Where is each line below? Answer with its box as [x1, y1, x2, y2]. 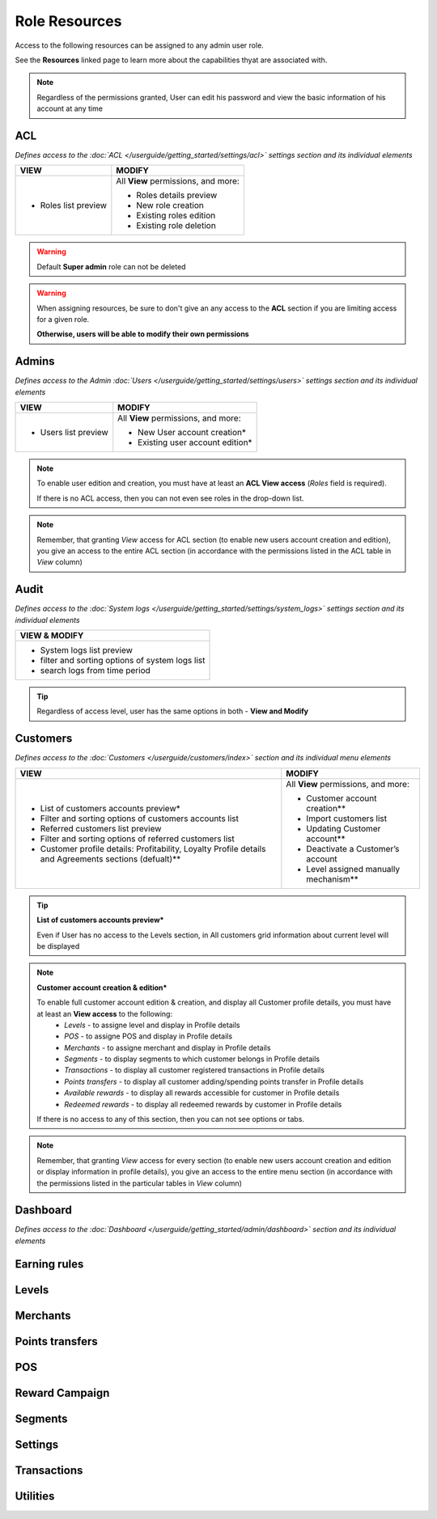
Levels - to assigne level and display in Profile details [64, 1020, 240, 1030]
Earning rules [15, 1257, 84, 1271]
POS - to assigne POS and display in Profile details [64, 1031, 233, 1041]
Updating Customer [306, 823, 381, 834]
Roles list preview [40, 200, 108, 211]
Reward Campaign [15, 1386, 110, 1399]
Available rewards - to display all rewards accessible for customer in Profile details [64, 1088, 340, 1098]
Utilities [15, 1489, 55, 1503]
